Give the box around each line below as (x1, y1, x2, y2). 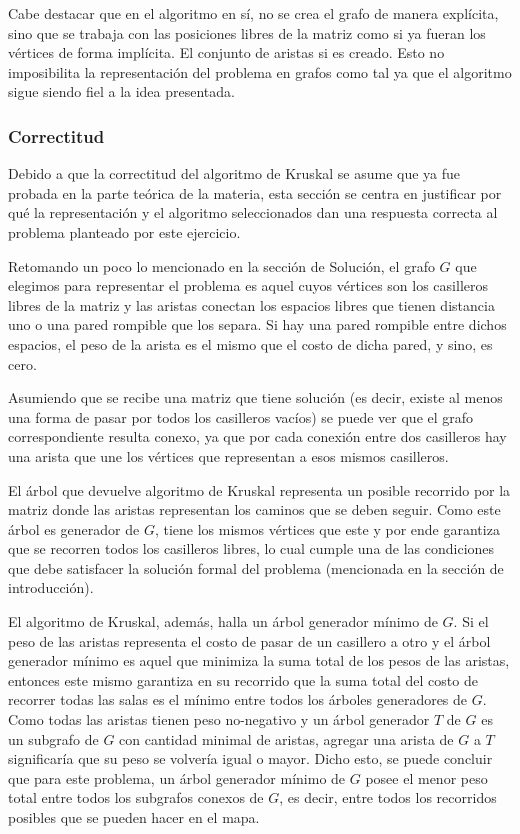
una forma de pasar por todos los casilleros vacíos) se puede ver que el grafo (8, 406, 474, 427)
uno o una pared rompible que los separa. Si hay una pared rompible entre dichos (8, 314, 507, 335)
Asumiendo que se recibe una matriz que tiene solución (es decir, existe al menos (8, 387, 503, 408)
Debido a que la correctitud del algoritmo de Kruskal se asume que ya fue (8, 163, 461, 184)
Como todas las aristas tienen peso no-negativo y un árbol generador (8, 709, 430, 730)
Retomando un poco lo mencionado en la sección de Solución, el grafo (8, 255, 435, 276)
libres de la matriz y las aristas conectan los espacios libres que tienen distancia (8, 294, 495, 315)
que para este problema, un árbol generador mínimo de (8, 767, 346, 788)
